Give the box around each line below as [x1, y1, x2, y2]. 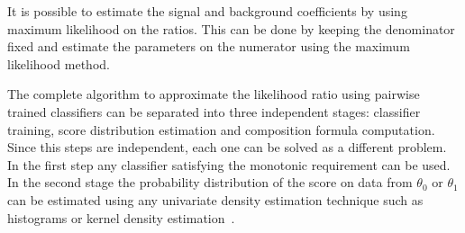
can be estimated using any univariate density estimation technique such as [7, 190, 424, 209]
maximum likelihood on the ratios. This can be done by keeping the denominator [7, 19, 455, 38]
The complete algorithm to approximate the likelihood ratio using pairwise [7, 85, 420, 103]
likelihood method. [7, 54, 110, 73]
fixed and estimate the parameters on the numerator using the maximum [7, 37, 410, 56]
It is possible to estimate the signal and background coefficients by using [7, 2, 407, 20]
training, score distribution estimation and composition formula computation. [7, 120, 435, 139]
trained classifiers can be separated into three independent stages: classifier [7, 102, 421, 121]
